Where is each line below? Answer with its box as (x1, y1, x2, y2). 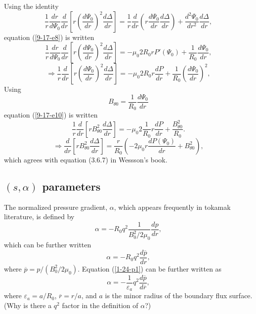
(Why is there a (4, 300, 52, 310)
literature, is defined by (4, 211, 75, 222)
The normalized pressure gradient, (4, 201, 108, 212)
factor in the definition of (62, 300, 138, 310)
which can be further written (4, 239, 91, 250)
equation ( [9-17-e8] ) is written (4, 32, 94, 42)
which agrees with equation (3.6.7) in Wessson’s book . (4, 154, 168, 164)
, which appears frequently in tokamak (114, 201, 231, 212)
